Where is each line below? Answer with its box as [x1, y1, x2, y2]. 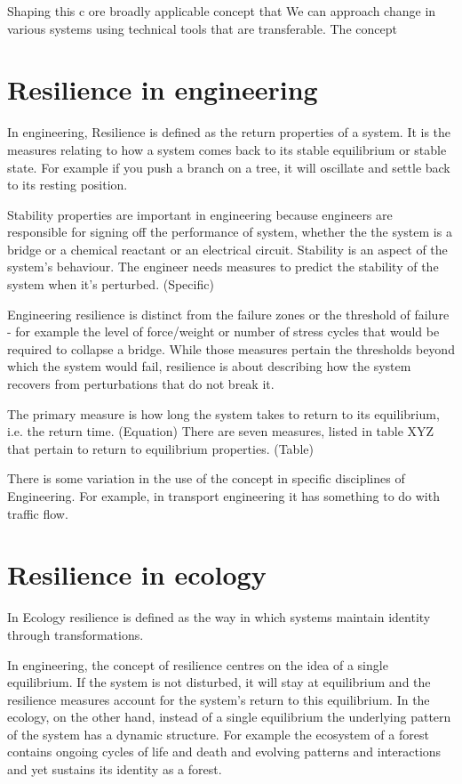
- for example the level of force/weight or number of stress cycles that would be [7, 322, 440, 341]
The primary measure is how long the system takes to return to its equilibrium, [7, 404, 440, 423]
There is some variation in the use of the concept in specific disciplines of [7, 469, 405, 488]
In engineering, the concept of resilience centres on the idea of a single [7, 655, 388, 674]
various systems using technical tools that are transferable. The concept [7, 19, 397, 37]
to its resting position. [7, 175, 128, 194]
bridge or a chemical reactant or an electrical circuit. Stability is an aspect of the [7, 239, 448, 258]
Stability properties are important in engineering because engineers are [7, 205, 393, 223]
